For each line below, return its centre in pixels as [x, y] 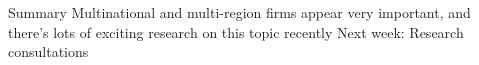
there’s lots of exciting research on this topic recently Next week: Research [236, 31]
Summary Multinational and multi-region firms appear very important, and [239, 12]
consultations [48, 51]
